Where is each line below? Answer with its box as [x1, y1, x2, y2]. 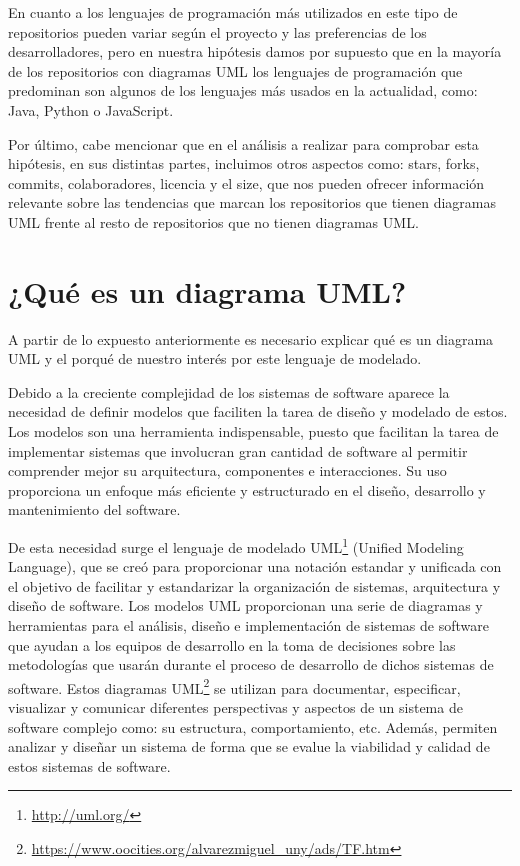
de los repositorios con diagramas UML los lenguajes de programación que [8, 60, 463, 81]
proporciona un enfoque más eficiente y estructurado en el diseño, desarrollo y [8, 479, 486, 500]
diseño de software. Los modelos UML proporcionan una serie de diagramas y [8, 595, 483, 616]
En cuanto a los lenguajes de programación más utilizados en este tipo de [8, 2, 458, 22]
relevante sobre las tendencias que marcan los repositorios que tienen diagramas [8, 192, 497, 213]
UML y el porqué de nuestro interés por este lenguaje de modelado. [8, 348, 422, 369]
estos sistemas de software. [8, 755, 171, 776]
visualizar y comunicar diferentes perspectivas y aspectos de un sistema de [8, 697, 463, 718]
